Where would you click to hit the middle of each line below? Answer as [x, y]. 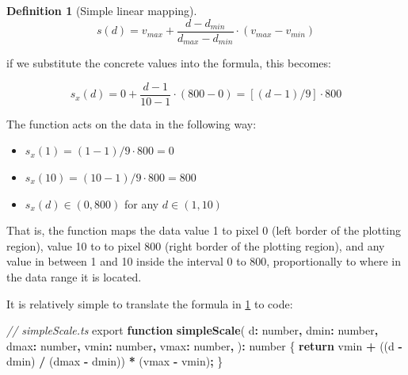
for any [141, 203]
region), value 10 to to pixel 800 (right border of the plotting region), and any [196, 245]
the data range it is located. [74, 276]
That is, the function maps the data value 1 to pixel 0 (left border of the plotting [204, 230]
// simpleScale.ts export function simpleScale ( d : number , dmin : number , [193, 330]
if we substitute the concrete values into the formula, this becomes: [169, 63]
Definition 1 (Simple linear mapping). [102, 10]
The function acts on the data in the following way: [132, 123]
